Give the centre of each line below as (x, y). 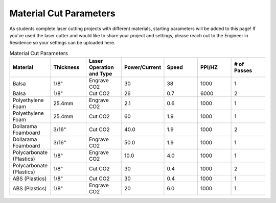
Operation (101, 67)
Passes (243, 70)
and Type (100, 74)
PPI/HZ (209, 67)
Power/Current (143, 67)
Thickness (66, 67)
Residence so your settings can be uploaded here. (62, 43)
